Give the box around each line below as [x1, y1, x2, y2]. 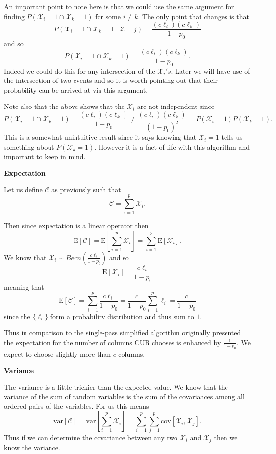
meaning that [4, 281, 44, 292]
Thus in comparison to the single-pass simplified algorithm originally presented [4, 327, 241, 338]
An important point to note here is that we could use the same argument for [4, 1, 234, 11]
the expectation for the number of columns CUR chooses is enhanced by [4, 337, 221, 347]
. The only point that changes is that [138, 11, 249, 21]
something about [4, 141, 54, 152]
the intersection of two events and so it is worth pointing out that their [4, 75, 218, 85]
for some [95, 11, 121, 21]
